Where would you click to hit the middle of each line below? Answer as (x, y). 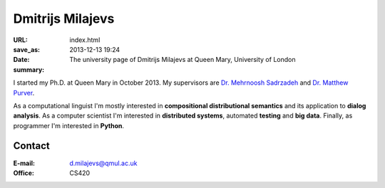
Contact (31, 146)
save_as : (27, 49)
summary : (29, 69)
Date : (21, 60)
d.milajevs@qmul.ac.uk (103, 163)
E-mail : (24, 163)
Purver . (24, 93)
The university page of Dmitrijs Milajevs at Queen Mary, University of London (183, 60)
